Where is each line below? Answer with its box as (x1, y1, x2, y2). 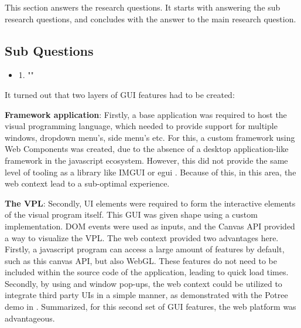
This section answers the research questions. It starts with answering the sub (5, 1, 281, 13)
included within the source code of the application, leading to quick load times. (5, 266, 289, 278)
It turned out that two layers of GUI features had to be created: (5, 88, 235, 100)
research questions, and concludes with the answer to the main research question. (5, 12, 296, 25)
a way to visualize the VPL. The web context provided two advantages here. (5, 231, 279, 244)
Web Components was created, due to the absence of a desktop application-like (5, 143, 289, 155)
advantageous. (5, 312, 55, 324)
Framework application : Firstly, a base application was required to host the (5, 108, 287, 120)
